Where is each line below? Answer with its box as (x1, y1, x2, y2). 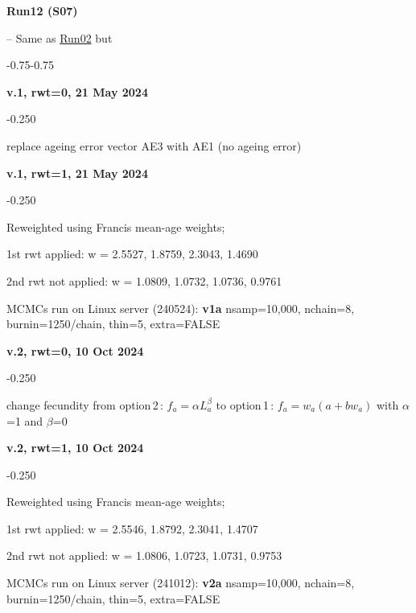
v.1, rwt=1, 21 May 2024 (6, 164, 148, 181)
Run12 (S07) (6, 2, 78, 19)
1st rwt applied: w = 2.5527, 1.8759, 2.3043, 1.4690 (6, 245, 258, 262)
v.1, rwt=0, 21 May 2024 (6, 83, 148, 100)
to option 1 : (216, 396, 274, 413)
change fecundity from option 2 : (6, 396, 163, 413)
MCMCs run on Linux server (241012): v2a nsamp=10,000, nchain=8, (6, 574, 355, 591)
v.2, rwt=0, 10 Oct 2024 (6, 342, 144, 359)
